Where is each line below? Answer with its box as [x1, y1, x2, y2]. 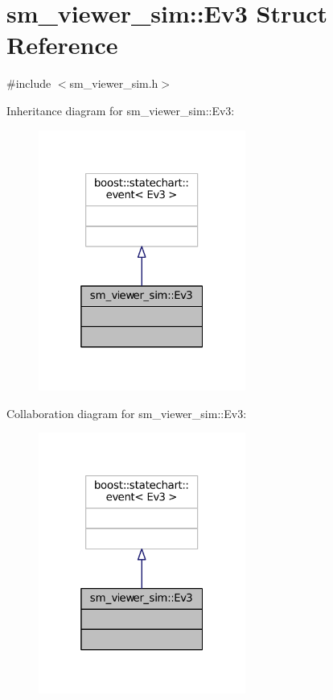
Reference [6, 28, 118, 61]
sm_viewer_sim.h [69, 75, 158, 92]
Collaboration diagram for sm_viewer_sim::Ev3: [6, 404, 247, 421]
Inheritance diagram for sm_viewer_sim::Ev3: [6, 101, 235, 118]
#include [6, 75, 51, 92]
